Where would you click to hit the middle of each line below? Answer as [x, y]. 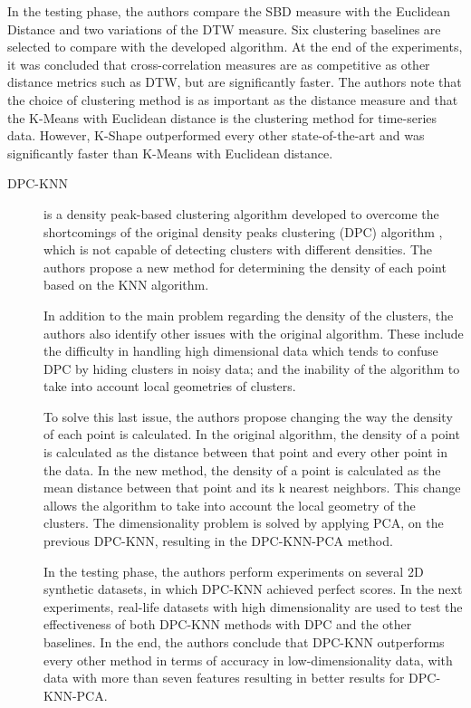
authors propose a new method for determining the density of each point [245, 267]
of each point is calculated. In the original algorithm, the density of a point [252, 434]
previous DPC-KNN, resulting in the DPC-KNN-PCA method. [218, 541]
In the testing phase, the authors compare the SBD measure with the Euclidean [229, 11]
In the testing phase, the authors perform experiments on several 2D [234, 571]
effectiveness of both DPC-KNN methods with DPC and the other [228, 624]
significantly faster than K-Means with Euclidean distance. [170, 153]
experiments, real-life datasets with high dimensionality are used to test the [253, 606]
